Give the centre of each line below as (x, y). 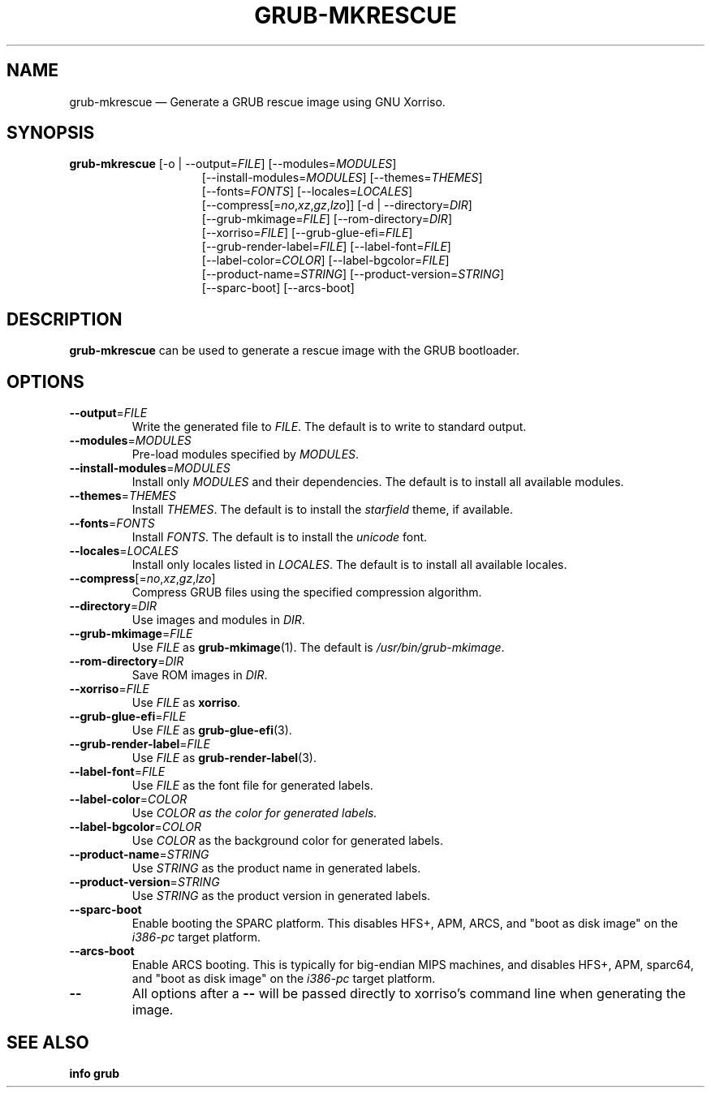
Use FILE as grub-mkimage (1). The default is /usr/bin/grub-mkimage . (318, 648)
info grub (95, 1073)
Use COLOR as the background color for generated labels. (287, 841)
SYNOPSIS (51, 133)
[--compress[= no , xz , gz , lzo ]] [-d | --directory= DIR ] (337, 205)
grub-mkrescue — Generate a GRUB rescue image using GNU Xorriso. (257, 101)
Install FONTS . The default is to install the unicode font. (280, 537)
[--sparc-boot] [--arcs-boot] (278, 288)
